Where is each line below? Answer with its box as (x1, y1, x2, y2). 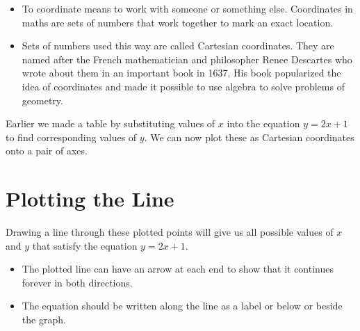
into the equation (227, 116, 300, 131)
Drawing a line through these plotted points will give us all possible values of (6, 225, 334, 239)
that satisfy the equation (32, 238, 138, 252)
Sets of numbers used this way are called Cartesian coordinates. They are (22, 38, 334, 53)
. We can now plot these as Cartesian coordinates (144, 129, 354, 144)
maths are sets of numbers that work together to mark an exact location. (22, 15, 334, 29)
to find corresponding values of (6, 129, 137, 144)
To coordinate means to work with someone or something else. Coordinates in (22, 1, 353, 15)
